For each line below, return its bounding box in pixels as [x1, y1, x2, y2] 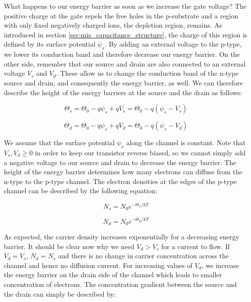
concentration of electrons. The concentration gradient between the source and [4, 279, 237, 289]
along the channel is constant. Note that [126, 137, 246, 148]
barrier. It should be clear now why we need [4, 241, 135, 251]
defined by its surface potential [4, 39, 95, 49]
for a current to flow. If [161, 241, 230, 251]
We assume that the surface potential [4, 137, 115, 148]
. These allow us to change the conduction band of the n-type [56, 68, 239, 78]
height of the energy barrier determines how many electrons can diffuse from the [4, 167, 243, 177]
